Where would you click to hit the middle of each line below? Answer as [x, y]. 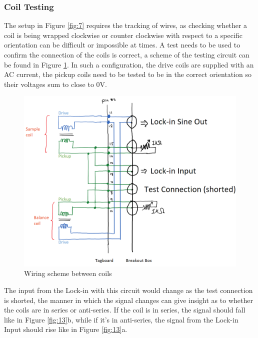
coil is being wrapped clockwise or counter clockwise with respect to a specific [123, 35]
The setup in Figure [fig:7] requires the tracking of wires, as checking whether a [126, 25]
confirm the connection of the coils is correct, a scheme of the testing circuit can [127, 54]
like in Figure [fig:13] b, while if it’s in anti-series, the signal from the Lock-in [121, 319]
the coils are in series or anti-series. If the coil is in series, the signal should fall [125, 310]
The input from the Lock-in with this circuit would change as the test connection [128, 290]
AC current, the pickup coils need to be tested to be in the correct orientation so [128, 74]
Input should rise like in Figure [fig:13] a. [66, 329]
